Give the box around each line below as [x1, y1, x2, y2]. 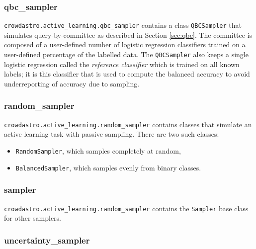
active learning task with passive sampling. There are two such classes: [4, 129, 219, 139]
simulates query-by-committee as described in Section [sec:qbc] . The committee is [4, 29, 253, 40]
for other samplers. [4, 213, 61, 223]
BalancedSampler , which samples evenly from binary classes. [15, 162, 201, 172]
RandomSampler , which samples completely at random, [15, 145, 181, 156]
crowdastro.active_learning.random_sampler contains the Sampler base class [4, 203, 249, 213]
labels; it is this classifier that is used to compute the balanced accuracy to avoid [4, 69, 250, 79]
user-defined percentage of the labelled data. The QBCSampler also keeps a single [4, 49, 249, 60]
